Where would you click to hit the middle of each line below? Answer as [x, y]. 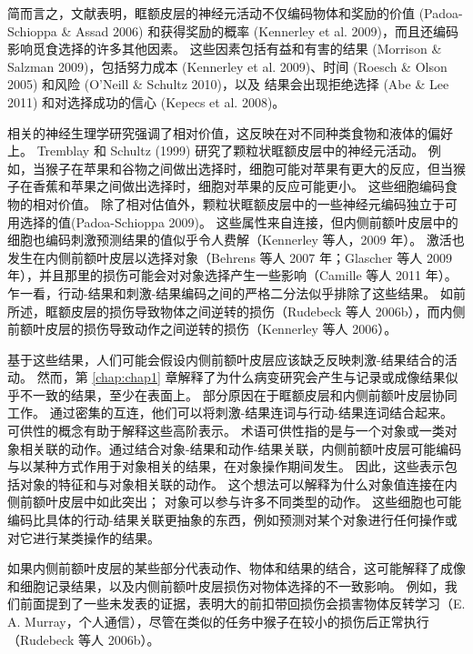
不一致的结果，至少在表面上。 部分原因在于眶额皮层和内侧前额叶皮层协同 [238, 394]
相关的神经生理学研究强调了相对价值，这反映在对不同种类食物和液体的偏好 [230, 132]
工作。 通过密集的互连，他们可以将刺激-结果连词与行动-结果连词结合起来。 [230, 413]
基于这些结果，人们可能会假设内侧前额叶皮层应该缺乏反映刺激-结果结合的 [226, 359]
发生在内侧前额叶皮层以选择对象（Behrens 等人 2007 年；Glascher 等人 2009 [230, 257]
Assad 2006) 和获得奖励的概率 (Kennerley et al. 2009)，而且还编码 [267, 30]
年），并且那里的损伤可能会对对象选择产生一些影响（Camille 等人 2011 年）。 [232, 275]
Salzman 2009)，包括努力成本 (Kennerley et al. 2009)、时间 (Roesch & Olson [227, 66]
